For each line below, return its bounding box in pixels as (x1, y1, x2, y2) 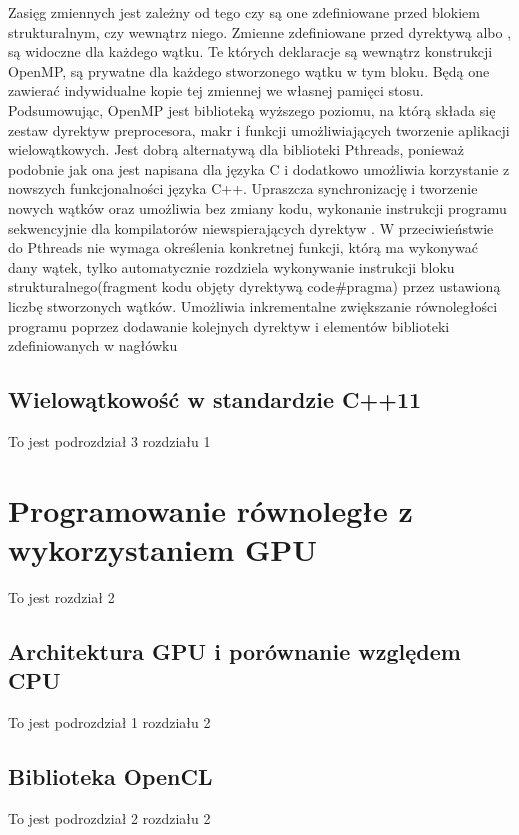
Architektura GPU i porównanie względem (8, 635, 461, 666)
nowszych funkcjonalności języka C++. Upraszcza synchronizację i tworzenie (8, 178, 478, 199)
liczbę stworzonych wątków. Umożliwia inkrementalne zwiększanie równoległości (8, 295, 498, 316)
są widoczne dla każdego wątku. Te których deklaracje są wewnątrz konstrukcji (8, 41, 493, 62)
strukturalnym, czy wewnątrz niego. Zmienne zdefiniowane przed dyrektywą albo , (8, 21, 512, 42)
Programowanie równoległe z (8, 489, 413, 530)
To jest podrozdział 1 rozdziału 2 (8, 711, 211, 732)
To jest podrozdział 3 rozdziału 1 (8, 430, 211, 451)
